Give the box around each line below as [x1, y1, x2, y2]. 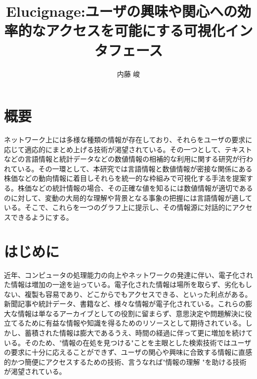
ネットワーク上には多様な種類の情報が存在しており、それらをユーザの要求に [4, 134, 253, 145]
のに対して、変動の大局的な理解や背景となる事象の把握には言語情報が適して [4, 192, 253, 203]
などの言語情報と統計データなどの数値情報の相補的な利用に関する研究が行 [4, 154, 246, 164]
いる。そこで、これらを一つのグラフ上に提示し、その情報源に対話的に [4, 202, 232, 212]
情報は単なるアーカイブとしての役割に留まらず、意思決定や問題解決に [17, 308, 245, 318]
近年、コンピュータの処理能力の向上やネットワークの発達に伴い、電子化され [4, 269, 253, 280]
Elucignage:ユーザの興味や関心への [5, 1, 238, 21]
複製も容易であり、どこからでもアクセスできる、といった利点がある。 [24, 289, 252, 299]
